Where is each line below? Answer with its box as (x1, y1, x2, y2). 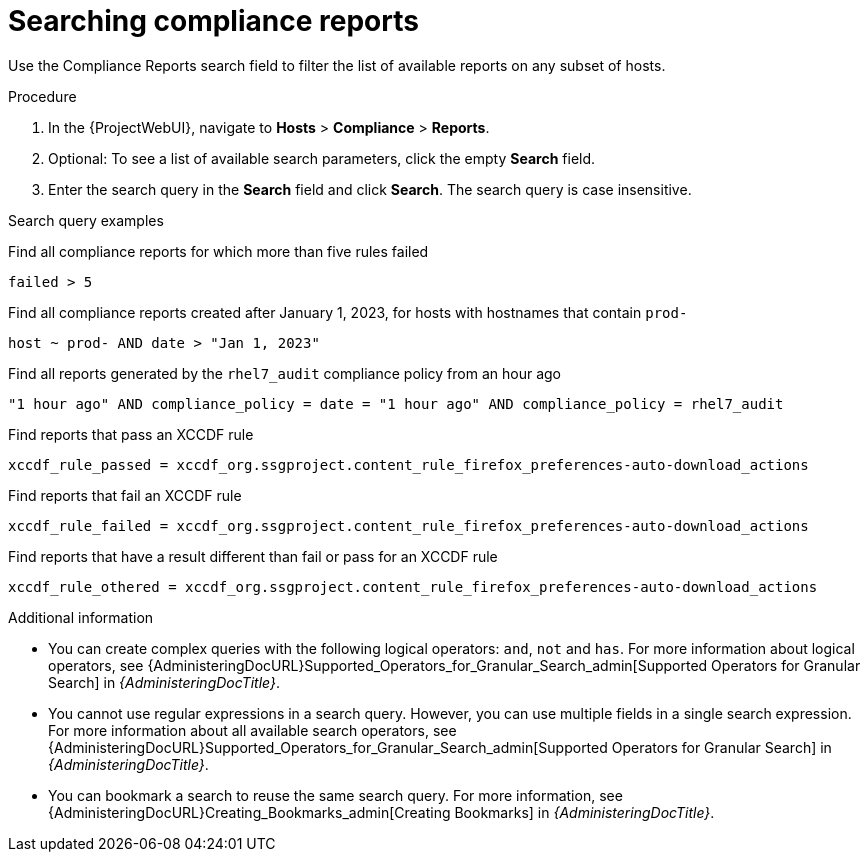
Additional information (8, 608, 154, 626)
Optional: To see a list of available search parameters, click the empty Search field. (48, 149, 596, 167)
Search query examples (8, 211, 164, 229)
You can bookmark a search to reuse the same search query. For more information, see (48, 786, 623, 804)
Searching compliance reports (8, 4, 419, 38)
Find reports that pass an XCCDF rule (8, 425, 254, 443)
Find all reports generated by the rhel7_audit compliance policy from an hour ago (8, 364, 561, 382)
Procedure (8, 87, 77, 105)
